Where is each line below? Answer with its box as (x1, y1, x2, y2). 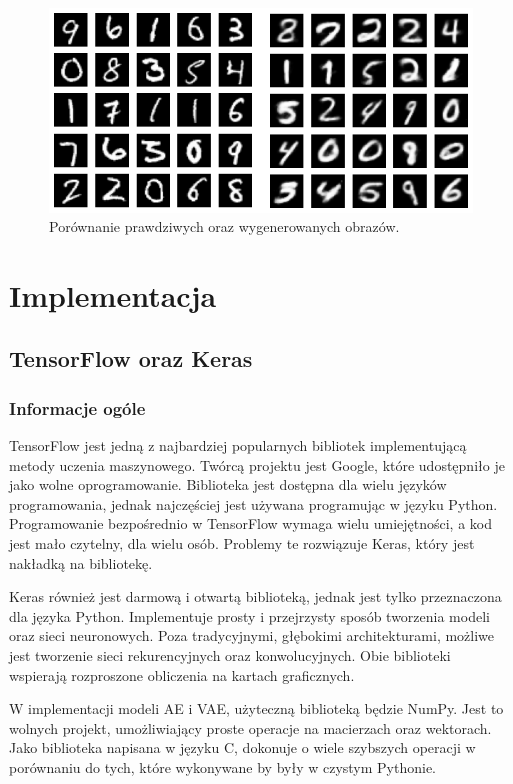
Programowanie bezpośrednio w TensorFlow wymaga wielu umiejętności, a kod (9, 513, 492, 534)
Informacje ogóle (9, 395, 146, 420)
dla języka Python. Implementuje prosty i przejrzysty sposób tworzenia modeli (9, 605, 490, 626)
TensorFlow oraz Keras (9, 343, 253, 374)
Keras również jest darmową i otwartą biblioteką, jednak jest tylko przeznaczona (9, 586, 502, 607)
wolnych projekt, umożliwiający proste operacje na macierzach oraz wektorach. (9, 717, 492, 738)
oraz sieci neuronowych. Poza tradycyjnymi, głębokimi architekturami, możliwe (9, 625, 495, 646)
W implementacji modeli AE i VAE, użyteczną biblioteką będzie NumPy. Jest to (9, 698, 504, 719)
